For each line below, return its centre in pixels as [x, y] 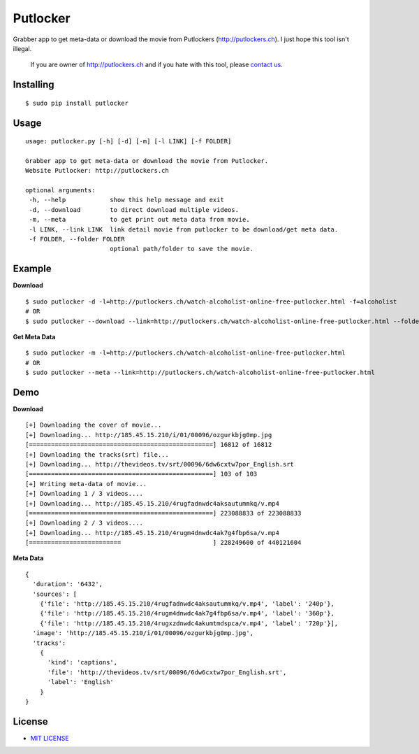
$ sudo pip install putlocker [77, 103]
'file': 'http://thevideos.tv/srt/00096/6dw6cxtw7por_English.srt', [167, 672]
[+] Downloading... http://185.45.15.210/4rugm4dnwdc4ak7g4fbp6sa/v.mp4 [152, 533]
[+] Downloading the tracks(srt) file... [97, 454]
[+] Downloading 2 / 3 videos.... [84, 523]
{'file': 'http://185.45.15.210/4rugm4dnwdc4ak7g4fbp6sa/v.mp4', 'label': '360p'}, [187, 613]
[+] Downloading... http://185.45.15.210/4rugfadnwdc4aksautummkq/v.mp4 [152, 503]
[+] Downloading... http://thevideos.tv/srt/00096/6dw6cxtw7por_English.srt [160, 464]
